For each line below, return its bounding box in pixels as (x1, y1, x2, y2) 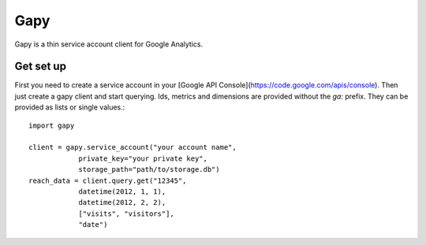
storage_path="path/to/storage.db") (78, 165, 220, 174)
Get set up (14, 60, 67, 73)
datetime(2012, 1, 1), (78, 187, 166, 196)
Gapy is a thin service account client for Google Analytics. (14, 39, 204, 49)
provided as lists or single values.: (14, 102, 125, 112)
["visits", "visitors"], (78, 209, 175, 218)
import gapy (28, 121, 75, 130)
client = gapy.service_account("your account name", (28, 143, 237, 152)
